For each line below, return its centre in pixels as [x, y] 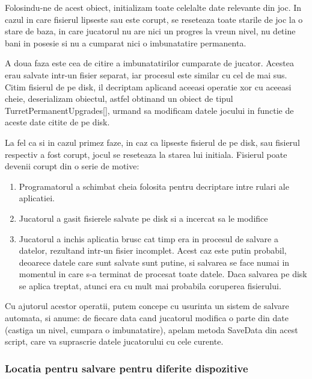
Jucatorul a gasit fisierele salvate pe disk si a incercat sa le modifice [143, 218]
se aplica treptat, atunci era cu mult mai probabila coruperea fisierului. [150, 285]
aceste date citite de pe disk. [57, 122]
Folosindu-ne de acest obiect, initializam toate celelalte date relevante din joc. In [153, 7]
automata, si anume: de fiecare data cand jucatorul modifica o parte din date [147, 318]
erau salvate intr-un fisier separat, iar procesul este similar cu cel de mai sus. [146, 74]
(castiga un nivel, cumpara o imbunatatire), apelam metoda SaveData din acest [151, 329]
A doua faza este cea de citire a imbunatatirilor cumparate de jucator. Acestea [149, 63]
